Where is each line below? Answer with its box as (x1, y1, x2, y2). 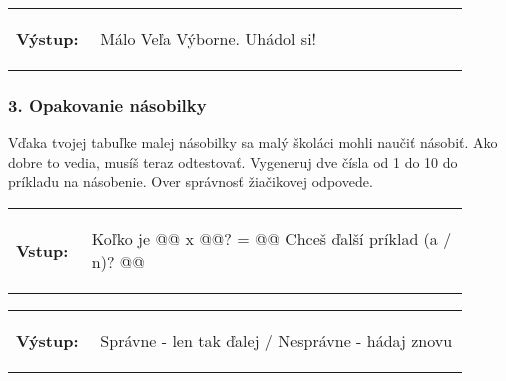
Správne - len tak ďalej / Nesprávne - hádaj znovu (100, 329, 453, 352)
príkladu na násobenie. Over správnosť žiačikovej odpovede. (8, 171, 373, 192)
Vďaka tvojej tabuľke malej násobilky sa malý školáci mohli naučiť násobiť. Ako (8, 132, 498, 153)
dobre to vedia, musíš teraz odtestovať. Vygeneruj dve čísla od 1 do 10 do (8, 151, 458, 172)
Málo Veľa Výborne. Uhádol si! (100, 27, 317, 50)
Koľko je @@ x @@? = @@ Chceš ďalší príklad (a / (91, 227, 452, 250)
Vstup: (16, 238, 69, 262)
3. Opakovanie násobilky (8, 92, 207, 117)
